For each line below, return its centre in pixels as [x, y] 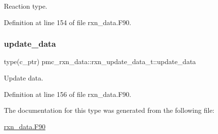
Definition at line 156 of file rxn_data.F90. [68, 94]
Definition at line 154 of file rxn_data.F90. [68, 22]
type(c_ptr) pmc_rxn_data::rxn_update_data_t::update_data [100, 61]
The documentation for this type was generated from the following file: [109, 110]
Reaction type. [26, 6]
